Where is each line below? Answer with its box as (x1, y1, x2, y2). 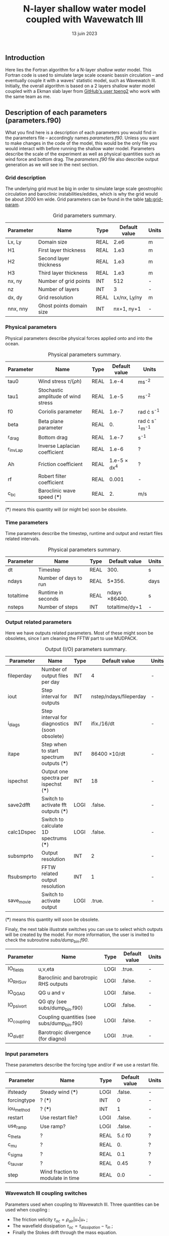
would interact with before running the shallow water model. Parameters (5, 146, 155, 152)
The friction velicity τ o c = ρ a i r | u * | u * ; (12, 1216, 88, 1223)
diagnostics (41, 720, 69, 727)
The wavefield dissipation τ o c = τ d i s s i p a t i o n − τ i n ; (12, 1223, 113, 1230)
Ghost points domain (38, 302, 88, 309)
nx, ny (8, 278, 22, 285)
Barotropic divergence (38, 1029, 91, 1036)
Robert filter (38, 473, 66, 480)
